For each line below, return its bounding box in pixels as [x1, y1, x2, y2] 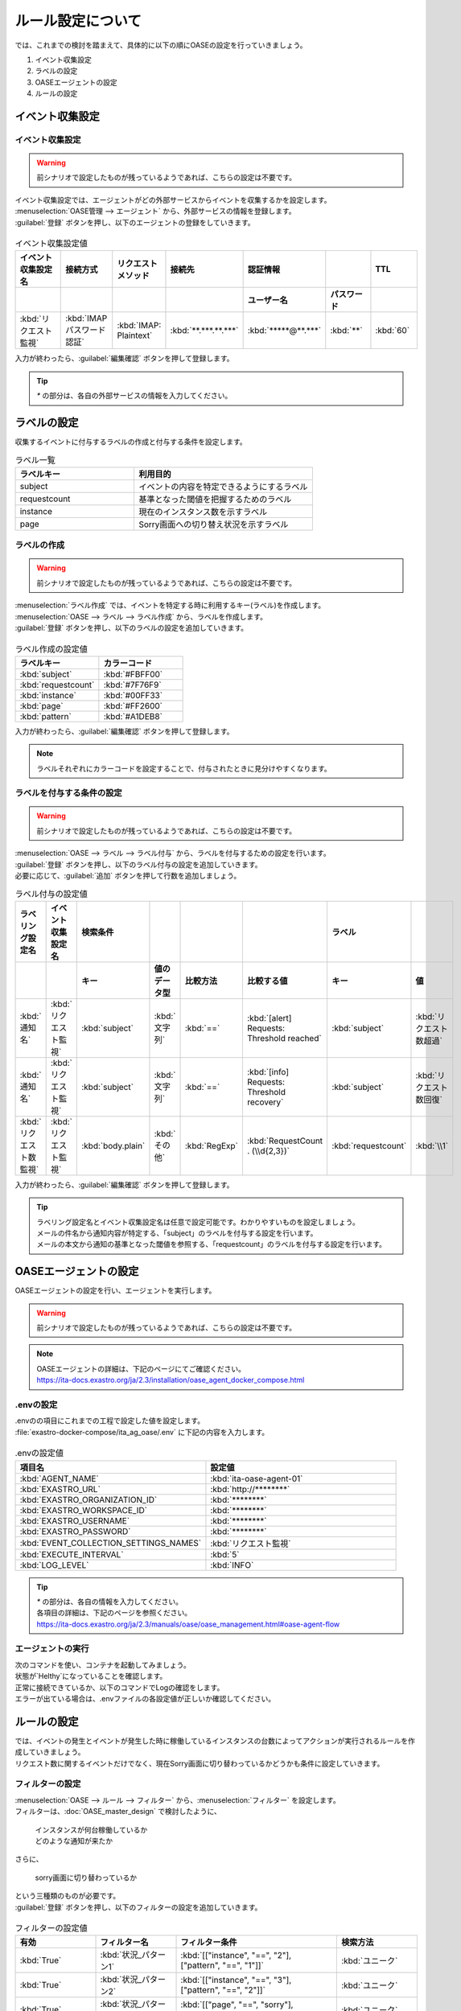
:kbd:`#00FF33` [103, 689, 163, 701]
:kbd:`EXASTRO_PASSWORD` [19, 1525, 131, 1536]
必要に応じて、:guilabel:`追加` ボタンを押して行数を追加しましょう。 [14, 871, 241, 881]
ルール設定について [14, 12, 142, 30]
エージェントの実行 [14, 1643, 89, 1655]
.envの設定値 [14, 1448, 64, 1459]
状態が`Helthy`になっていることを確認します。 [14, 1672, 167, 1681]
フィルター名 [100, 1937, 149, 1948]
